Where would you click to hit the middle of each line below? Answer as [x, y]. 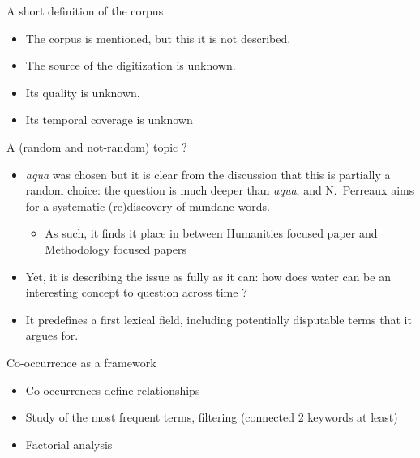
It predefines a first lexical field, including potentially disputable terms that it [219, 319]
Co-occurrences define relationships [113, 390]
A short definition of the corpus [85, 11]
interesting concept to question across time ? [136, 292]
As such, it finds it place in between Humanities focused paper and [211, 233]
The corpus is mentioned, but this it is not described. [158, 38]
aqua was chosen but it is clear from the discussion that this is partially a [208, 174]
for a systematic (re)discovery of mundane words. [148, 205]
